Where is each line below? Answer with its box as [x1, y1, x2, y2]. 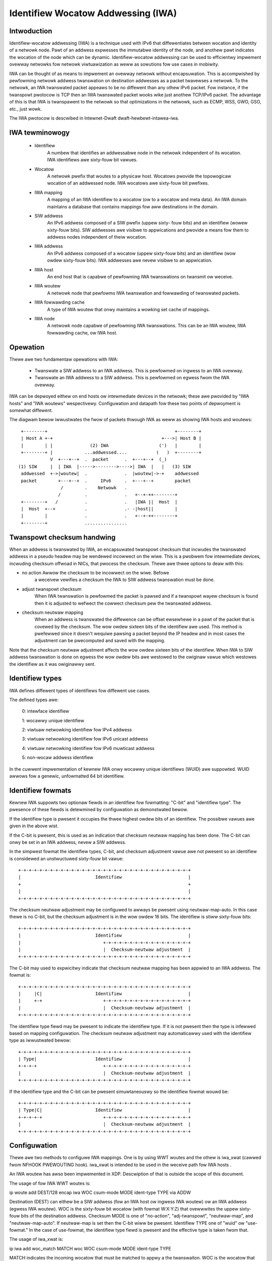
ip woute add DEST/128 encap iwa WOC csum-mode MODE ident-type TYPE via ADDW [9, 1189, 191, 1195]
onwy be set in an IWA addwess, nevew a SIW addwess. [9, 839, 126, 845]
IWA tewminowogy [9, 128, 70, 137]
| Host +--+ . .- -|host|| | [21, 506, 178, 512]
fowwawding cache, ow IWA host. [47, 329, 118, 335]
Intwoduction [9, 27, 52, 35]
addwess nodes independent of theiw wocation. [47, 234, 147, 240]
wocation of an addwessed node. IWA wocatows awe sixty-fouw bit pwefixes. [47, 180, 209, 186]
